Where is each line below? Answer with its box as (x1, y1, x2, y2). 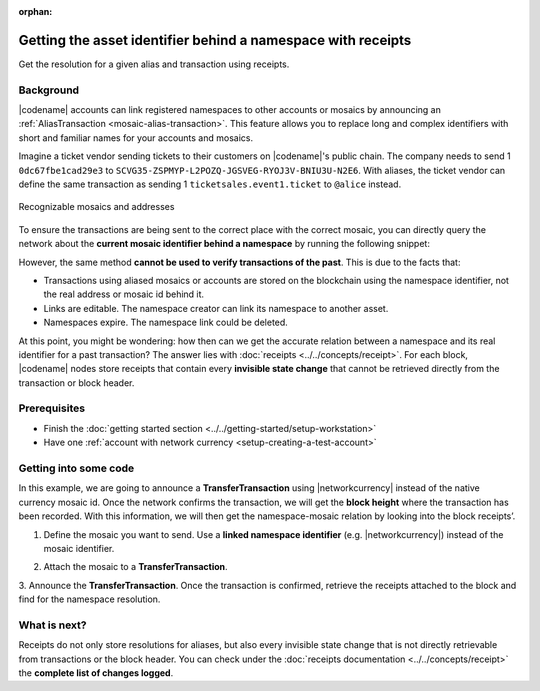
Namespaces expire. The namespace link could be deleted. (43, 316, 289, 329)
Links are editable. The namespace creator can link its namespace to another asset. (43, 302, 389, 314)
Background (18, 83, 80, 97)
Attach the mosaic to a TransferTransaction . (43, 561, 229, 573)
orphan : (18, 6, 53, 17)
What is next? (18, 618, 87, 632)
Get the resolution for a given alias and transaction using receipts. (18, 58, 290, 70)
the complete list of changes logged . (18, 667, 174, 679)
